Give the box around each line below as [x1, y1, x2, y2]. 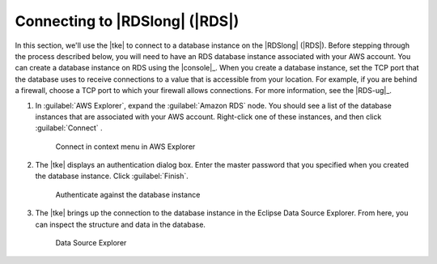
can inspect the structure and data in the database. [35, 219, 206, 229]
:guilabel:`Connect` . [35, 123, 103, 133]
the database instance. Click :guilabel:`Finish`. [35, 171, 189, 181]
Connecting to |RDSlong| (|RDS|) [15, 12, 240, 30]
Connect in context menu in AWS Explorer [55, 142, 196, 151]
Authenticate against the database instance [55, 189, 201, 199]
